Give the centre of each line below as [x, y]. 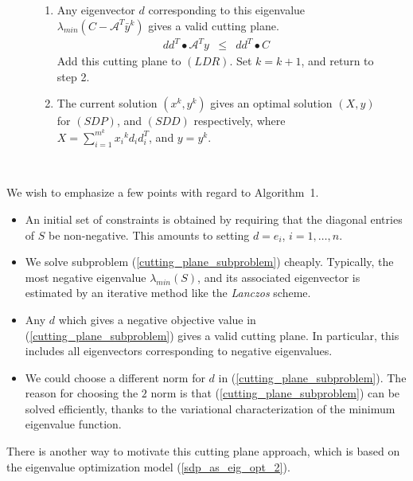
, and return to [337, 61]
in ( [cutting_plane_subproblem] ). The [312, 377]
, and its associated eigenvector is [279, 277]
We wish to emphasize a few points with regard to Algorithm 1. [163, 192]
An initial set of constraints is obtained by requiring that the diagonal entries [214, 219]
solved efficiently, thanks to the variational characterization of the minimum [210, 408]
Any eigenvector [96, 10]
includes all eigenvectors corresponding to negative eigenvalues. [179, 351]
